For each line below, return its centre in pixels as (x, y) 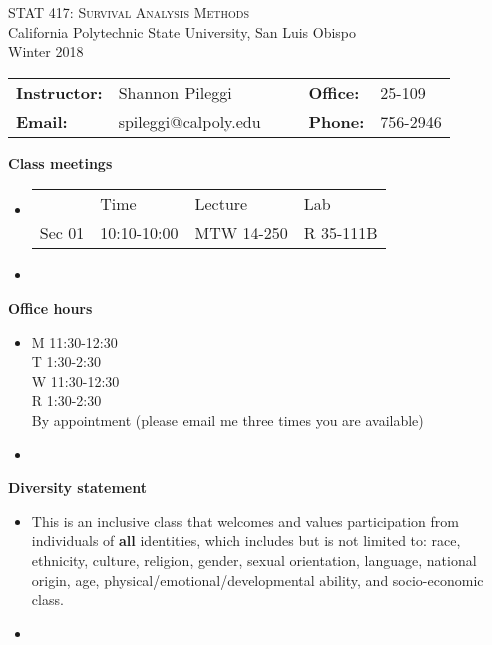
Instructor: (59, 92)
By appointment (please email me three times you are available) (227, 419)
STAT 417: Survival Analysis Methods (128, 12)
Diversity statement (77, 487)
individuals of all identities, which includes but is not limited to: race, (246, 540)
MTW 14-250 (241, 233)
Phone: (336, 121)
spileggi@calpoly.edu (189, 121)
